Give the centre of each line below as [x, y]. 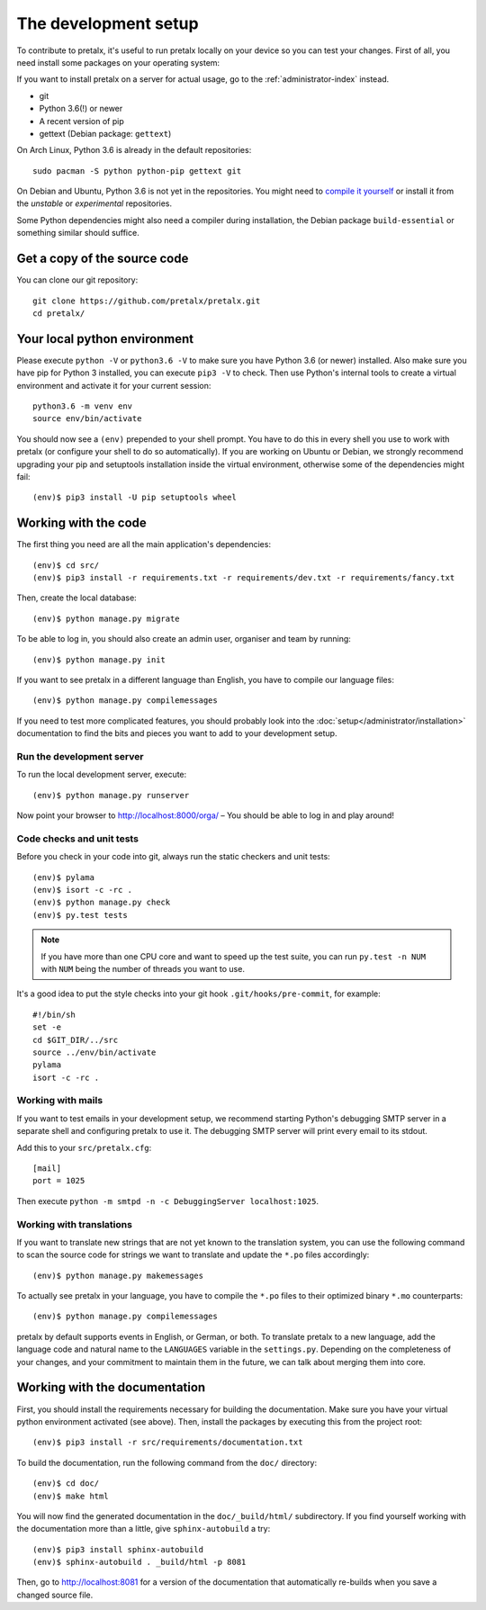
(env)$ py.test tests [80, 915]
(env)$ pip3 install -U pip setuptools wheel [135, 498]
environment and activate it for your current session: [114, 385]
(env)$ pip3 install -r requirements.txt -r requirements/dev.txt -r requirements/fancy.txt [244, 578]
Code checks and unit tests [78, 839]
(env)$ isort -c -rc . [83, 890]
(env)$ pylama [63, 877]
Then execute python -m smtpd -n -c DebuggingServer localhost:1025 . [168, 1201]
